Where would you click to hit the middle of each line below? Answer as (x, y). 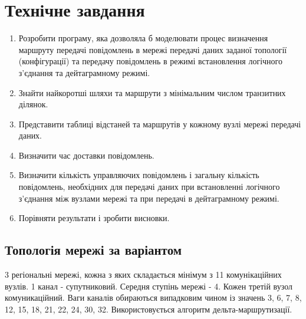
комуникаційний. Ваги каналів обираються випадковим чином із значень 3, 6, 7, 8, (153, 297)
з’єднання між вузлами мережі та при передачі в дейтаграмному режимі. (149, 198)
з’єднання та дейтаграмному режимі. (84, 72)
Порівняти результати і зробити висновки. (94, 218)
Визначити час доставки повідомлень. (86, 155)
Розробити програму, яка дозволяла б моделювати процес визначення (143, 38)
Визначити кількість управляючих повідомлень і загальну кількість (139, 175)
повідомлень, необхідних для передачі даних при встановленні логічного (149, 187)
